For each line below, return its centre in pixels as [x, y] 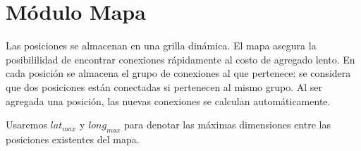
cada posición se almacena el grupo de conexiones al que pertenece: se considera [178, 73]
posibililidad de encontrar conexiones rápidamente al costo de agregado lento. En [180, 59]
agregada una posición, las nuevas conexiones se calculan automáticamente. [168, 101]
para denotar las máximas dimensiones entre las [227, 125]
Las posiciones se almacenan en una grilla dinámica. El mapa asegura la [161, 46]
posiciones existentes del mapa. [73, 139]
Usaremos [26, 125]
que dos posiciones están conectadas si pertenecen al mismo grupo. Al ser [164, 86]
